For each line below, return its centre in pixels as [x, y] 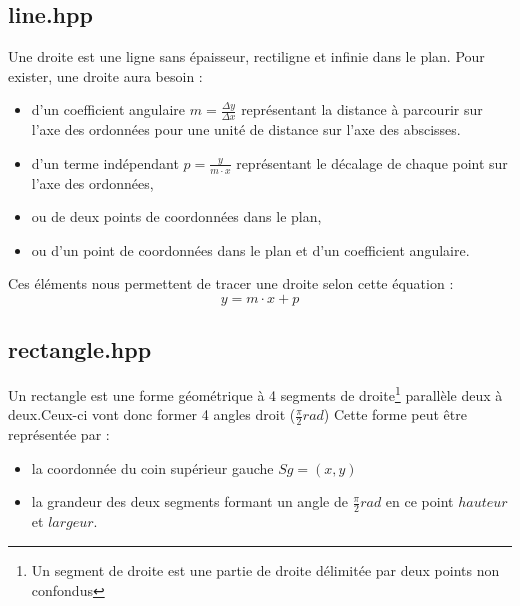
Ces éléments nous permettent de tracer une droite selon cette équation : [231, 283]
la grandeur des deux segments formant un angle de [189, 501]
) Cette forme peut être [395, 414]
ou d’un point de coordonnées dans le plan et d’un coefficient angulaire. [250, 249]
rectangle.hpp [80, 349]
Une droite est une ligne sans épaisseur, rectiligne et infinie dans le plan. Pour [246, 56]
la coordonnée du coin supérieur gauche [152, 467]
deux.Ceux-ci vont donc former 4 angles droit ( [152, 414]
